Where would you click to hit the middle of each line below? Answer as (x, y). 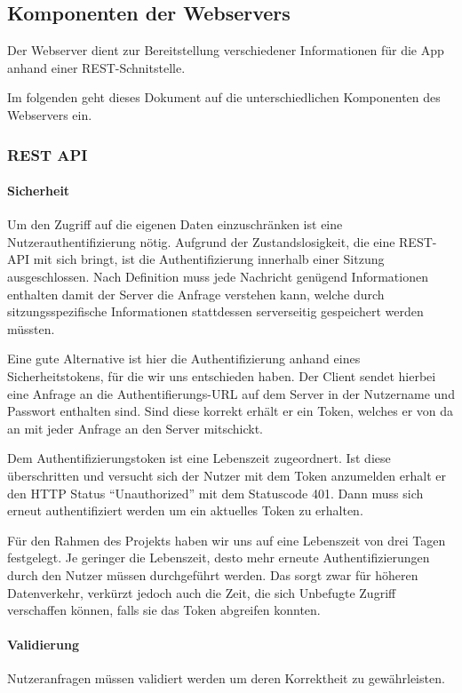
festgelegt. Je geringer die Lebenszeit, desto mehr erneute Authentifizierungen (219, 558)
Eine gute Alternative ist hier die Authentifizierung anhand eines (184, 358)
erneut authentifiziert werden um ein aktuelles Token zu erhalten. (185, 510)
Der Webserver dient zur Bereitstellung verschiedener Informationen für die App (226, 50)
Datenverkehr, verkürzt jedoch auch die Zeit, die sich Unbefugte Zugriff (202, 592)
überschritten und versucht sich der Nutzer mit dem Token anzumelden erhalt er (227, 475)
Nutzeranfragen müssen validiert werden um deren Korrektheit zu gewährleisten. (226, 678)
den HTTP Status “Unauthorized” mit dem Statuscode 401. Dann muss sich (215, 493)
